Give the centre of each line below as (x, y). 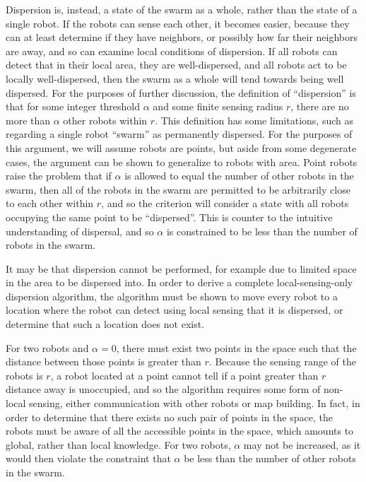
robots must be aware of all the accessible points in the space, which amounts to (180, 431)
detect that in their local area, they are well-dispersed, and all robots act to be (176, 65)
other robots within (105, 120)
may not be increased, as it (302, 444)
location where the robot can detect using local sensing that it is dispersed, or (175, 310)
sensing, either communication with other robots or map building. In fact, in (195, 403)
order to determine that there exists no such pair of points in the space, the (169, 417)
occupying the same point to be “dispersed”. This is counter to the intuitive (169, 217)
